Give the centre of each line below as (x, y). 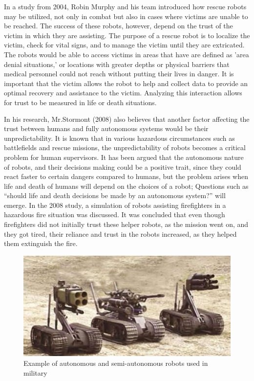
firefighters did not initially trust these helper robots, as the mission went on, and (126, 224)
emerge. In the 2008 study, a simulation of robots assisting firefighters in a (115, 205)
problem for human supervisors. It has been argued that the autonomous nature (124, 157)
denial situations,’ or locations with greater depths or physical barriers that (117, 64)
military (35, 372)
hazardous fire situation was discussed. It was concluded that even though (115, 214)
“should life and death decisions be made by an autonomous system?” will (115, 195)
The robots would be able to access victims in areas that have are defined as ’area (127, 54)
